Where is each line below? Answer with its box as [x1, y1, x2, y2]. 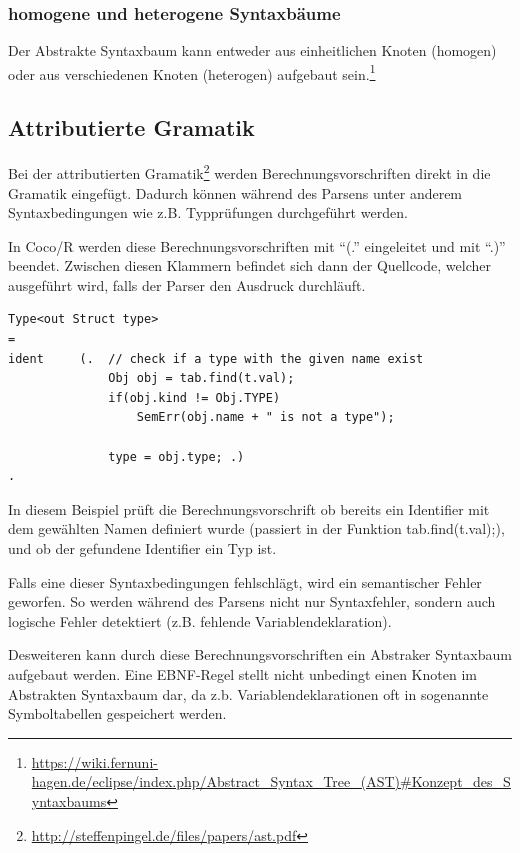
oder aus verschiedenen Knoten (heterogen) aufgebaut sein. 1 [8, 60, 376, 84]
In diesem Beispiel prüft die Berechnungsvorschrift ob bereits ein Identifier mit [8, 498, 490, 519]
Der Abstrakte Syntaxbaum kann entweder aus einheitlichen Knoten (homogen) [8, 40, 497, 61]
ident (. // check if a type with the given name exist [8, 351, 424, 366]
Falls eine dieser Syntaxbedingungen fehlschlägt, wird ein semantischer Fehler [8, 571, 482, 592]
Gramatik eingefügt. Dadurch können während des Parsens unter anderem [8, 182, 463, 203]
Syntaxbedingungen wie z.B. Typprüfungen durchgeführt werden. [8, 202, 408, 223]
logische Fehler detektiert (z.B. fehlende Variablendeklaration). [8, 610, 392, 631]
